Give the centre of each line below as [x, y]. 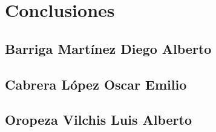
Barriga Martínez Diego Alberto [108, 48]
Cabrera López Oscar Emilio [96, 84]
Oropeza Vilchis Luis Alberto [98, 120]
